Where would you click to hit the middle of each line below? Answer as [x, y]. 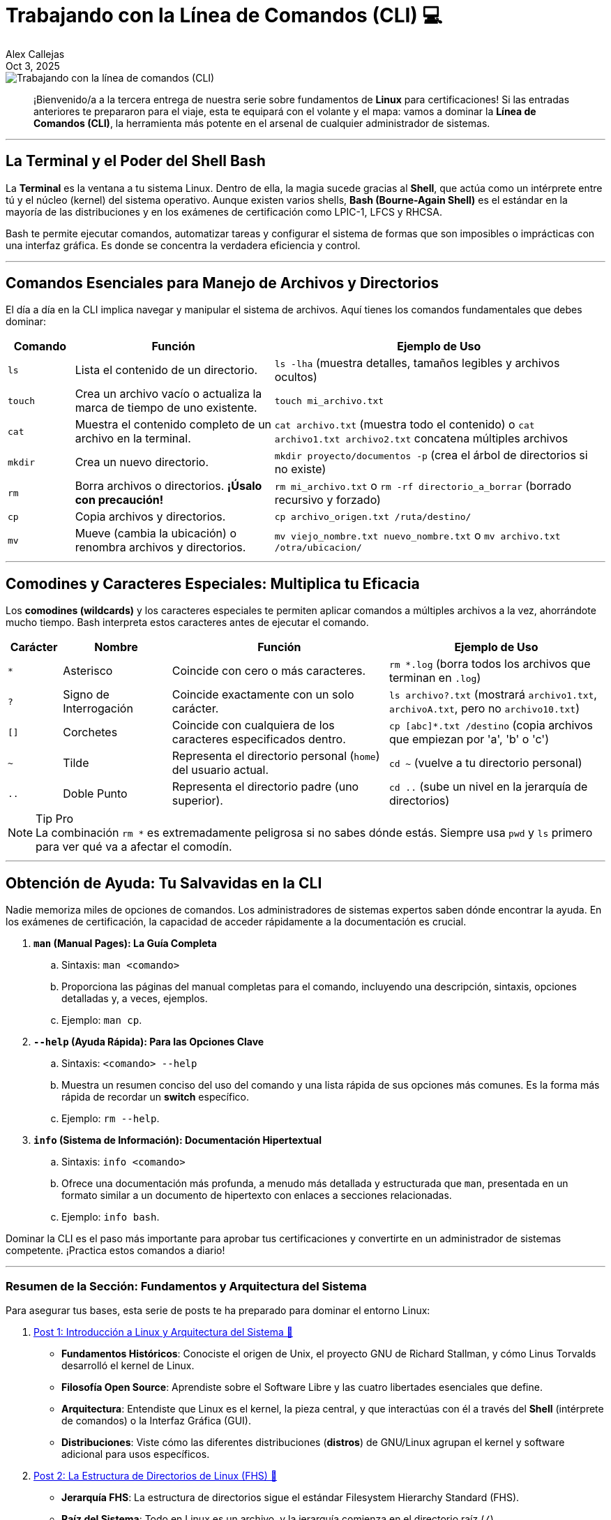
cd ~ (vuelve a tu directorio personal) [485, 763]
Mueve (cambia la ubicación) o [156, 534]
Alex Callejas [35, 54]
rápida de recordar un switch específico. [156, 1097]
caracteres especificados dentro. [259, 739]
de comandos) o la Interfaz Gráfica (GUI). [156, 1420]
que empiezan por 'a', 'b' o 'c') [469, 739]
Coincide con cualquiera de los [253, 725]
